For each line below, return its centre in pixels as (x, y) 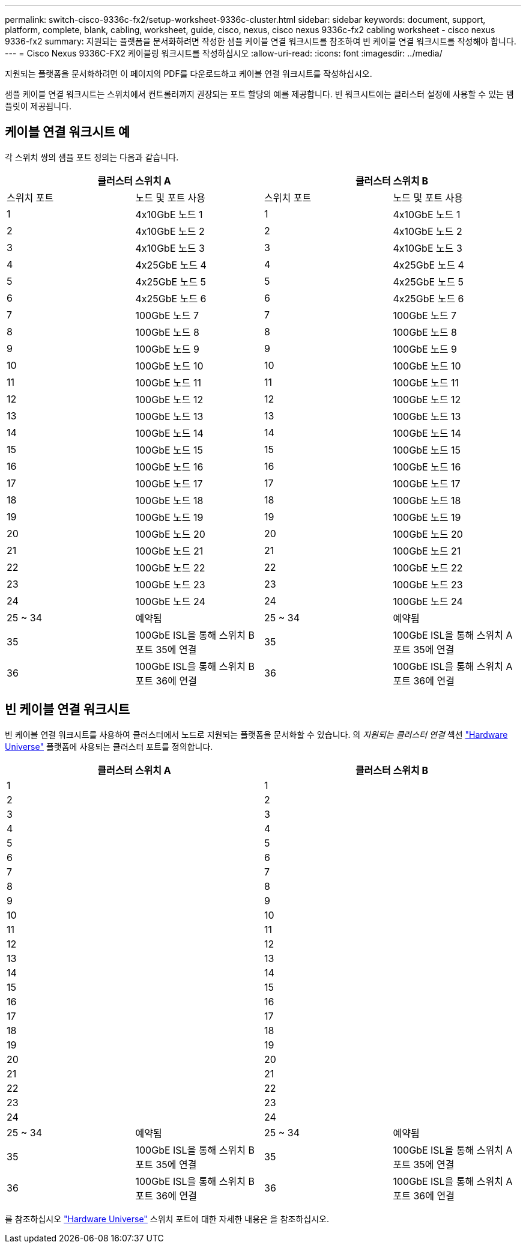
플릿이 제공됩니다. (38, 106)
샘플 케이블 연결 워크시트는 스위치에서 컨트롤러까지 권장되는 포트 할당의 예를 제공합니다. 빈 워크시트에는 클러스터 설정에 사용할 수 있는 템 (259, 94)
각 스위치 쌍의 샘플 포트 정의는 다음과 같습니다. (92, 157)
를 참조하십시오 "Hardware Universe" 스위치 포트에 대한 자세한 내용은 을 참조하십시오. (167, 1219)
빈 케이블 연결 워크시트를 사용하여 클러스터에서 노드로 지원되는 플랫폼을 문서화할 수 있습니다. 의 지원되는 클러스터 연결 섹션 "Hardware (256, 734)
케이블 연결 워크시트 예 (68, 132)
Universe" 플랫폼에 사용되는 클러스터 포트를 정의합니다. (109, 746)
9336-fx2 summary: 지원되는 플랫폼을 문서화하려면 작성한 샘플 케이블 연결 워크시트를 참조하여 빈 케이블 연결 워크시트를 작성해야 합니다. (261, 41)
